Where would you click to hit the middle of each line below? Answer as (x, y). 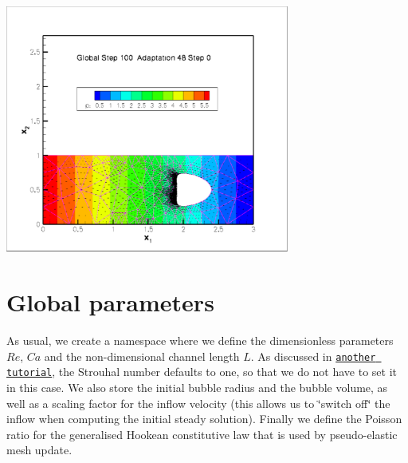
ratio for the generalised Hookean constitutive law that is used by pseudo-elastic (202, 434)
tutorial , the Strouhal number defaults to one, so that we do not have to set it (202, 372)
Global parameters (110, 302)
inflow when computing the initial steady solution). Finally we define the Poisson (204, 419)
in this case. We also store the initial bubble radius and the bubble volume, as (197, 387)
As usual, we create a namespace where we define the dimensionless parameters (200, 340)
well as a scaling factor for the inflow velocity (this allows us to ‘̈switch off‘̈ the (198, 403)
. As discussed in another (313, 356)
